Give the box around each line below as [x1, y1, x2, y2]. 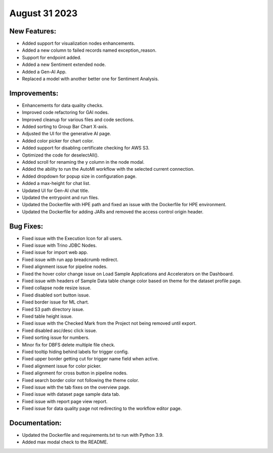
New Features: [9, 27, 57, 35]
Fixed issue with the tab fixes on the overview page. [22, 384, 131, 390]
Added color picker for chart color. [22, 137, 94, 144]
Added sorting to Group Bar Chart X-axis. [22, 124, 108, 130]
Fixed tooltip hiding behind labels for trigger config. [22, 349, 129, 355]
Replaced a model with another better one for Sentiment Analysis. [22, 76, 159, 82]
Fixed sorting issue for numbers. [22, 334, 89, 341]
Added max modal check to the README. [22, 439, 108, 445]
